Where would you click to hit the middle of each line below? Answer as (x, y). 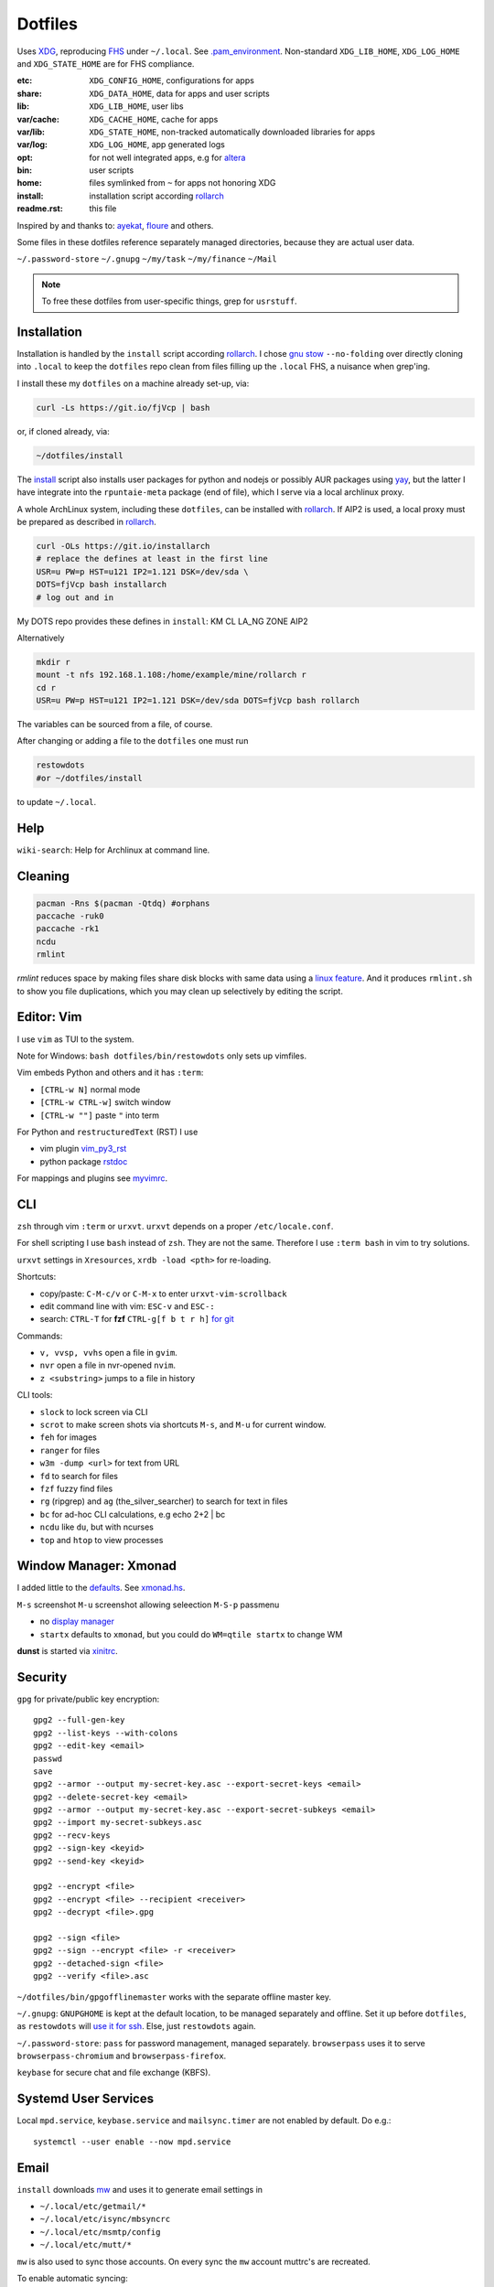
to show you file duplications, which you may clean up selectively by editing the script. (180, 991)
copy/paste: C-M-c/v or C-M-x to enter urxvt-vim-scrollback (163, 1294)
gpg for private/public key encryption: (88, 1699)
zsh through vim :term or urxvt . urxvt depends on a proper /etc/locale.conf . (175, 1226)
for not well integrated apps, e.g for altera (167, 157)
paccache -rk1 (68, 929)
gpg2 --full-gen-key (79, 1720)
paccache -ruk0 (70, 916)
